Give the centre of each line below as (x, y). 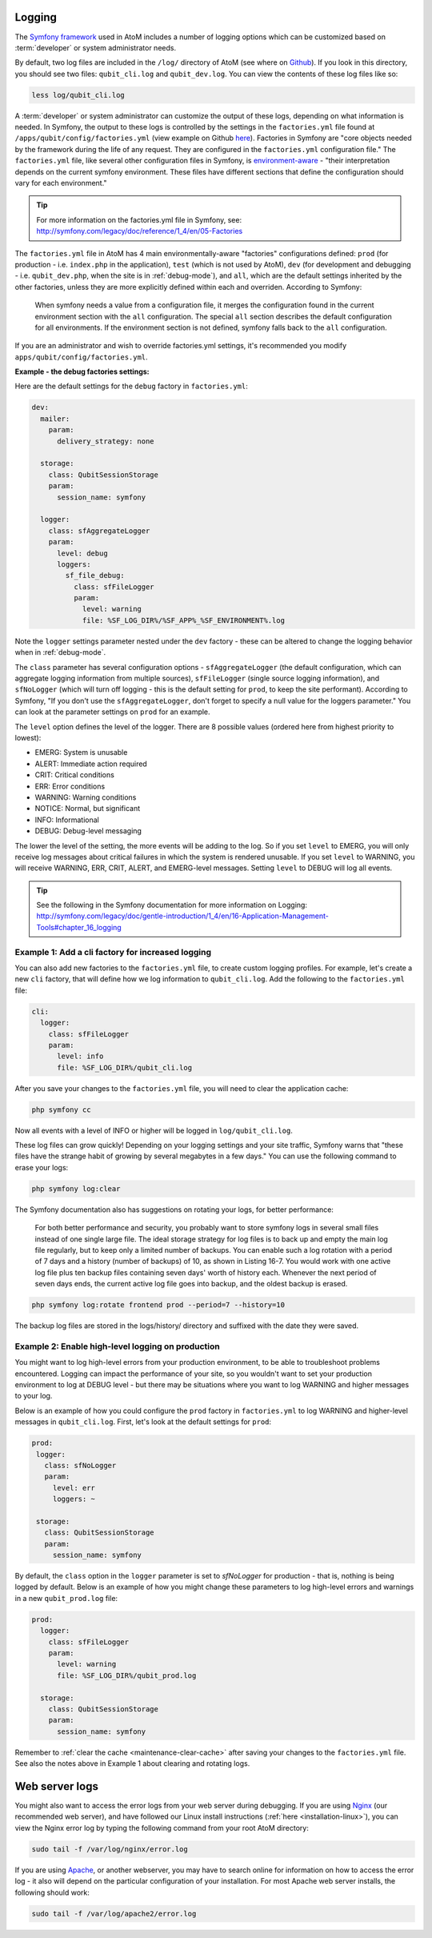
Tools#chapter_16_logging (79, 927)
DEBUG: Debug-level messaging (88, 831)
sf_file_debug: (95, 576)
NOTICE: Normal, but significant (87, 809)
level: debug (82, 553)
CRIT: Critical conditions (75, 775)
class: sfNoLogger (80, 1465)
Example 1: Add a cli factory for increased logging (113, 952)
